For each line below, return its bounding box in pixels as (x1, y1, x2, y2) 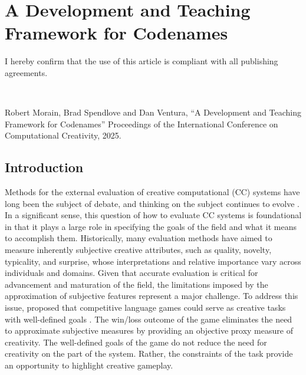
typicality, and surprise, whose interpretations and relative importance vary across (5, 255, 301, 267)
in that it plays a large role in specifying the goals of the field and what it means (5, 220, 297, 232)
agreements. (5, 66, 48, 78)
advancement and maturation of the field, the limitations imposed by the (5, 278, 268, 290)
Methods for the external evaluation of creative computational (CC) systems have (5, 186, 300, 198)
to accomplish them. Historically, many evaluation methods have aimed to (5, 232, 272, 244)
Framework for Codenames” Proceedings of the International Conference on (5, 117, 278, 130)
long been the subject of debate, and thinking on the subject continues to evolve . (5, 197, 300, 209)
